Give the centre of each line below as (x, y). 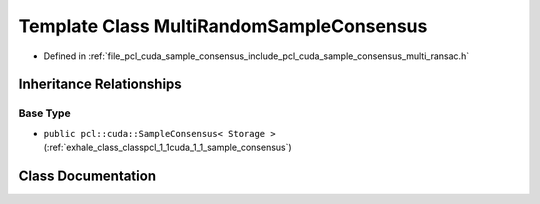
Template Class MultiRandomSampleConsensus (223, 26)
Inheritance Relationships (100, 84)
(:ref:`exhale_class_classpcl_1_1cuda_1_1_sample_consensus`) (167, 147)
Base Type (44, 113)
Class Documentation (87, 175)
